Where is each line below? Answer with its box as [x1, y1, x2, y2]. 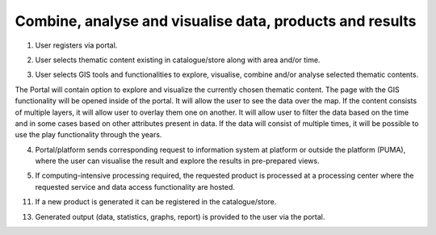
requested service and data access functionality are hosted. [35, 182, 236, 191]
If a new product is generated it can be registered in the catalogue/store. [35, 197, 277, 207]
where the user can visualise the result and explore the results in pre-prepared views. [35, 156, 320, 166]
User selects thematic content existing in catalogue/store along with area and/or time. [35, 55, 321, 65]
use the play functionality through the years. [15, 130, 162, 140]
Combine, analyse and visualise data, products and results [15, 12, 417, 30]
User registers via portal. [35, 40, 118, 50]
